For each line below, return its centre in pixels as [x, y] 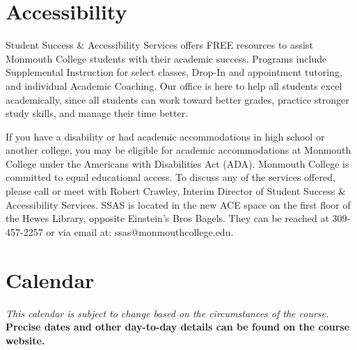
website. [25, 340]
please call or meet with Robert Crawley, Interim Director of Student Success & [176, 191]
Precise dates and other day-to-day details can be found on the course [178, 327]
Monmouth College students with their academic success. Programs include [166, 58]
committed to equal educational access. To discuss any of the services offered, [170, 177]
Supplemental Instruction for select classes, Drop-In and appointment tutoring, [174, 72]
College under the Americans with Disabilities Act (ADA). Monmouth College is [177, 163]
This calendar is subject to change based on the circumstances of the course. [167, 313]
